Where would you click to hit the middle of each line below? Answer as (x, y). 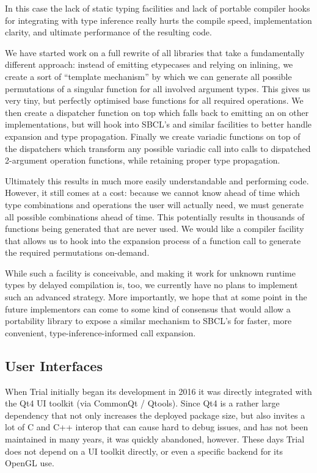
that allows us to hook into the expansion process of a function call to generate (153, 240)
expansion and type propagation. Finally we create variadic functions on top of (153, 136)
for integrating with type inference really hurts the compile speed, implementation (158, 20)
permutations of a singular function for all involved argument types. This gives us (158, 88)
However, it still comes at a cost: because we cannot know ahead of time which (152, 193)
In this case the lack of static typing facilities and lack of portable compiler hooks (158, 8)
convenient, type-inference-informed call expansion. (100, 332)
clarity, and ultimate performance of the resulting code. (108, 32)
